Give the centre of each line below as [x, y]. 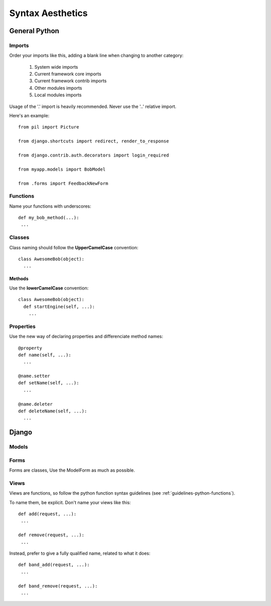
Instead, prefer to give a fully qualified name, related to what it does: [80, 553]
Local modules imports [58, 95]
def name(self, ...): [45, 355]
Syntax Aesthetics [48, 13]
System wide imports [56, 67]
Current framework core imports [68, 74]
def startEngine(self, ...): [59, 307]
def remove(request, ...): [51, 535]
